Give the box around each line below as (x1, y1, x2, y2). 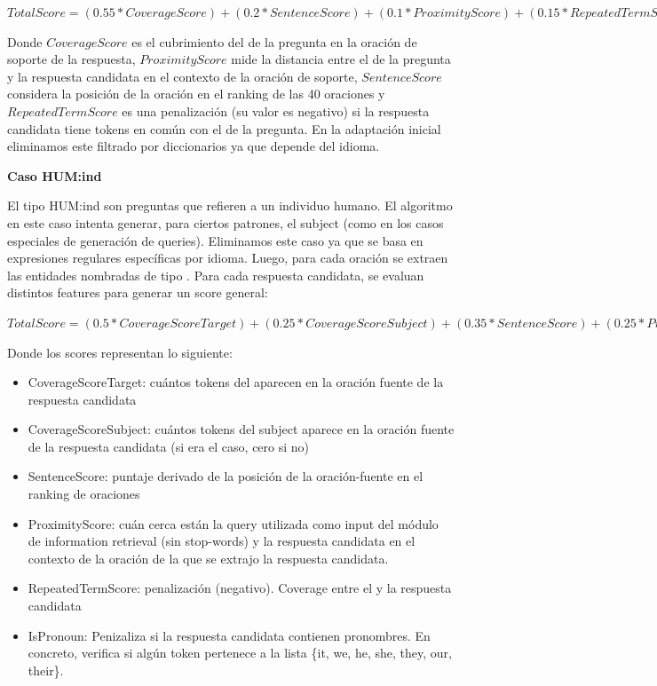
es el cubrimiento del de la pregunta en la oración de (131, 32, 417, 51)
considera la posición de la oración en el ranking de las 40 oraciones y (7, 84, 385, 103)
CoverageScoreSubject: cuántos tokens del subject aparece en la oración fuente (28, 420, 455, 438)
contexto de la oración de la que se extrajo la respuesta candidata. (28, 548, 389, 567)
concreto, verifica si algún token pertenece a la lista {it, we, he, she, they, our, (28, 643, 452, 662)
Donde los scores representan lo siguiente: (7, 343, 233, 361)
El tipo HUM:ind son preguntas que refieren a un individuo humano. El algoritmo (7, 196, 453, 215)
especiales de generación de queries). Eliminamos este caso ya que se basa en (7, 231, 423, 249)
